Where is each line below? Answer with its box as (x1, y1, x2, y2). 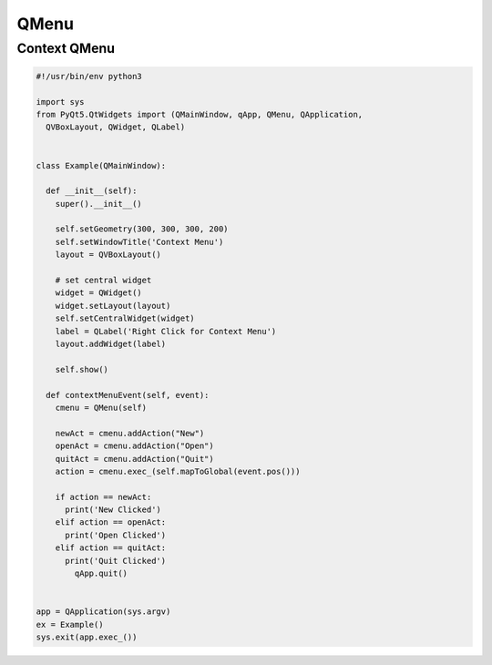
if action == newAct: (55, 492, 152, 502)
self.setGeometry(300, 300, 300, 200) (55, 224, 229, 234)
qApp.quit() (74, 568, 128, 578)
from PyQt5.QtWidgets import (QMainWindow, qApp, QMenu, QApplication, (36, 109, 364, 119)
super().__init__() (55, 199, 143, 209)
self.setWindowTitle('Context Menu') (55, 237, 224, 247)
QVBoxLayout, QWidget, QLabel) (46, 122, 186, 132)
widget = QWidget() (55, 288, 143, 298)
